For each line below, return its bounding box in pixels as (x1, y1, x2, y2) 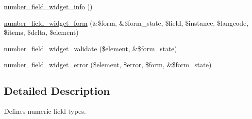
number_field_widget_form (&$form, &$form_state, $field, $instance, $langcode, (4, 17, 249, 28)
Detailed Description (4, 83, 110, 98)
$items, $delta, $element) (4, 27, 79, 37)
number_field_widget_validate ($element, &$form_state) (4, 43, 177, 53)
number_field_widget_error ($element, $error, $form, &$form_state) (4, 59, 212, 70)
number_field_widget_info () (4, 1, 93, 11)
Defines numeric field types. (4, 106, 86, 116)
